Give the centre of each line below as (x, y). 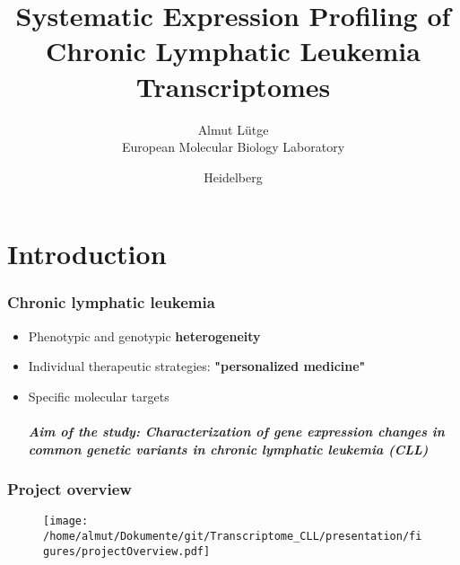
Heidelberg (233, 177)
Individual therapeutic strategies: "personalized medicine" (197, 366)
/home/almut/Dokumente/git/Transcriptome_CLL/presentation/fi (233, 537)
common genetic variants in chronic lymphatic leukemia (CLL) (228, 449)
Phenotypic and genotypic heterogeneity (144, 335)
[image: (66, 521)
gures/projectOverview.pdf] (127, 551)
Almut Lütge (233, 129)
